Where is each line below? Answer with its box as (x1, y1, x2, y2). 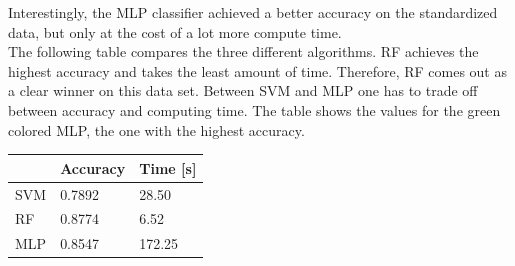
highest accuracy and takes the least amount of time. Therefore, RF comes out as (8, 60, 507, 81)
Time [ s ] (139, 157, 197, 178)
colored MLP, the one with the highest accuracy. (8, 119, 305, 140)
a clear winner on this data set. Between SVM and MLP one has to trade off (8, 80, 478, 101)
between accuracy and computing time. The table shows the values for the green (8, 99, 501, 120)
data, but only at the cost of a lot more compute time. (8, 21, 342, 42)
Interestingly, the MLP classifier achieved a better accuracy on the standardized (8, 2, 498, 22)
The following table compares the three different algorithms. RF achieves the (8, 41, 479, 62)
